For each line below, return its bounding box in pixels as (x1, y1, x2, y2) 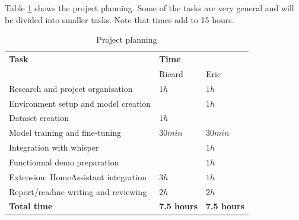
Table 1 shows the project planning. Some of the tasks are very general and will (5, 2, 294, 14)
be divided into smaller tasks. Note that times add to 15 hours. (5, 13, 234, 25)
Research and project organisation (9, 82, 133, 94)
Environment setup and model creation (9, 97, 151, 109)
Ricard (159, 67, 183, 79)
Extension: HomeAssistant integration (9, 170, 147, 183)
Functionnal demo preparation (9, 155, 119, 168)
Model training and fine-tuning (9, 126, 122, 139)
